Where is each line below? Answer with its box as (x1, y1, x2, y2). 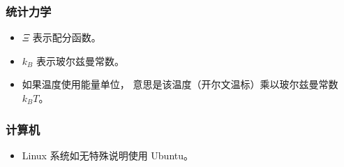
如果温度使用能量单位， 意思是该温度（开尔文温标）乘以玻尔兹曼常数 (22, 77, 338, 92)
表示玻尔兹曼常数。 (36, 53, 124, 68)
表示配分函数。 (32, 30, 101, 45)
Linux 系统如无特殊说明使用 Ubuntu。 (22, 147, 194, 162)
